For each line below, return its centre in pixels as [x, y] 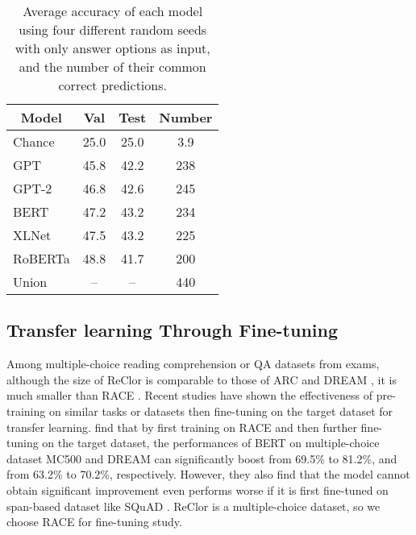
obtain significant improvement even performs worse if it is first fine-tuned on [198, 489]
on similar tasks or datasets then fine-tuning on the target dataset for [221, 411]
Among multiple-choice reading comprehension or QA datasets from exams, [193, 364]
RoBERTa [42, 258]
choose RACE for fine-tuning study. [94, 522]
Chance [34, 141]
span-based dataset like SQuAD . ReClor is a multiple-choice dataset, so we [193, 506]
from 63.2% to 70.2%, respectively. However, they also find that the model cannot [208, 474]
